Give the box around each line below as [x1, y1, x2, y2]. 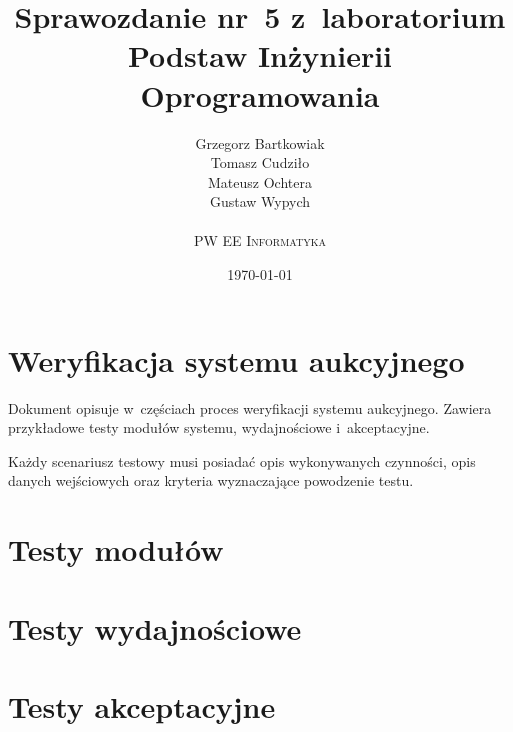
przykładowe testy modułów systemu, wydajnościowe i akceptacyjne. [8, 417, 430, 438]
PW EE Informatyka [193, 230, 327, 251]
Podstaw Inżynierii [127, 35, 393, 76]
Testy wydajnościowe [8, 607, 302, 648]
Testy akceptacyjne [8, 685, 276, 726]
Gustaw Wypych [209, 191, 311, 212]
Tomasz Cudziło [210, 152, 310, 173]
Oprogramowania [140, 74, 380, 115]
